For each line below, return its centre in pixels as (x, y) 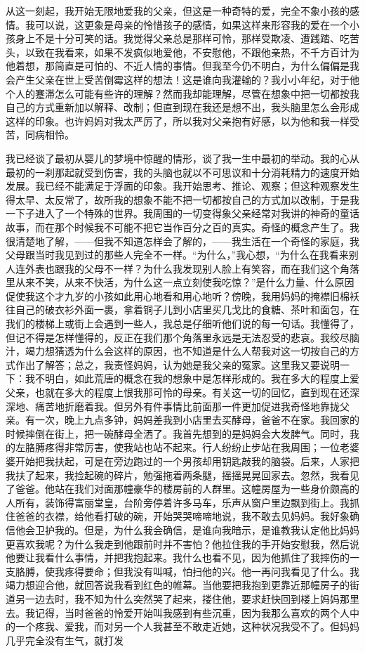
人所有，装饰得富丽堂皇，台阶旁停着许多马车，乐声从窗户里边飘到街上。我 (178, 502)
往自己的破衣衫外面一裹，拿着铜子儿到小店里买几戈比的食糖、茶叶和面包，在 (182, 309)
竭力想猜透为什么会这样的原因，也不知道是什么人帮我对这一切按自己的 (187, 351)
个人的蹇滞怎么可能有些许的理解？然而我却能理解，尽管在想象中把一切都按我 (182, 93)
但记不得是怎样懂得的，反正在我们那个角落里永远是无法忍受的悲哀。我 (168, 337)
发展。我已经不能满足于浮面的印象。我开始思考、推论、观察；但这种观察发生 (182, 186)
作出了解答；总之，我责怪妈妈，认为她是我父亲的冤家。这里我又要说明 (177, 364)
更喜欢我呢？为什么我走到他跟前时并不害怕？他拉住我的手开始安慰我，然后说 (182, 543)
